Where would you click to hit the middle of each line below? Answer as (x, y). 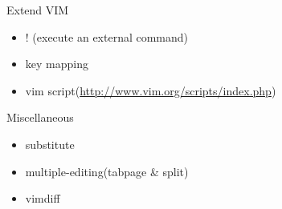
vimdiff (43, 198)
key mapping (57, 64)
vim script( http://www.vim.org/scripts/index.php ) (151, 90)
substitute (50, 144)
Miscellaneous (40, 117)
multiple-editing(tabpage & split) (107, 171)
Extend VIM (38, 10)
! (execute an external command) (107, 36)
